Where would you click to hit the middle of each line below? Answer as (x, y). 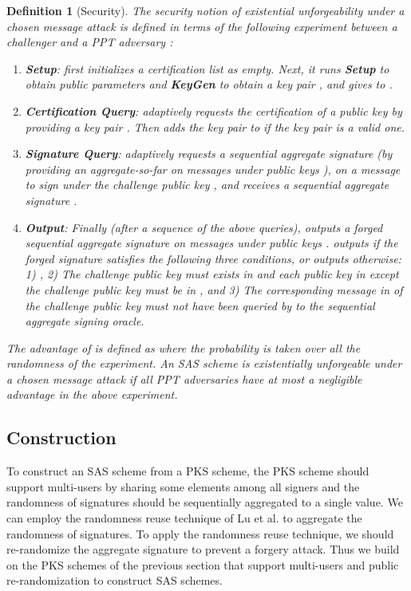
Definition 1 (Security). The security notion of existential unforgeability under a (205, 10)
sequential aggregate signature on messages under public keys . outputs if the (211, 243)
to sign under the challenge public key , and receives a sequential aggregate (207, 185)
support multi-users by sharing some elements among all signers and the (183, 486)
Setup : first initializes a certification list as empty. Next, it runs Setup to (207, 68)
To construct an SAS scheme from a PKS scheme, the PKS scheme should (188, 471)
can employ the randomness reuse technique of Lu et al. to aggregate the (184, 518)
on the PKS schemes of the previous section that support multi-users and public (203, 564)
